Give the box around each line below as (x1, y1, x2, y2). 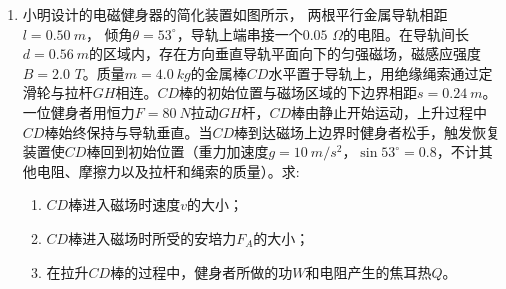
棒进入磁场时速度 (68, 194, 181, 215)
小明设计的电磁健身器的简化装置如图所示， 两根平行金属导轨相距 (22, 4, 448, 24)
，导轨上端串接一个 (176, 23, 303, 44)
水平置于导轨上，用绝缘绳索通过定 (268, 62, 493, 83)
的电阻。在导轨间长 (343, 23, 470, 44)
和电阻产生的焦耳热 (305, 261, 432, 282)
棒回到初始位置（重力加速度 (86, 141, 269, 162)
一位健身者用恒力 (22, 101, 135, 122)
